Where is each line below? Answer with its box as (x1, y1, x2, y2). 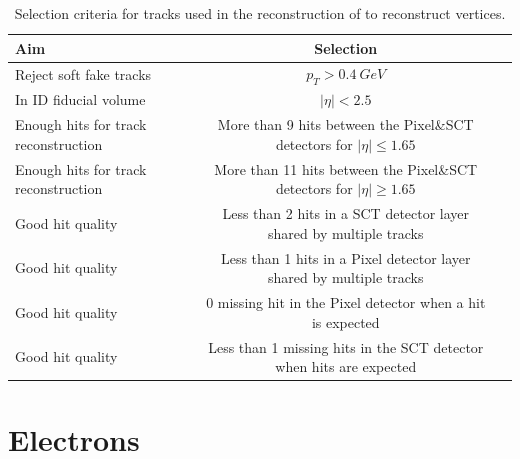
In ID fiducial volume (15, 89, 146, 110)
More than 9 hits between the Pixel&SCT (217, 114, 474, 135)
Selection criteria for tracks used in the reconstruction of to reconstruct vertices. (14, 3, 506, 23)
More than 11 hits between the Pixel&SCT (214, 158, 478, 179)
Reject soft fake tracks (15, 64, 152, 85)
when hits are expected (275, 356, 417, 377)
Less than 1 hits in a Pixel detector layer (220, 247, 471, 268)
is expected (311, 311, 380, 332)
